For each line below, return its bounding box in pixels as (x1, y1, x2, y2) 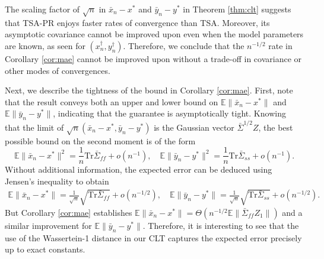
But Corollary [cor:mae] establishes (5, 206, 132, 219)
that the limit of (5, 121, 64, 133)
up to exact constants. (5, 243, 85, 255)
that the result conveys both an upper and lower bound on (5, 95, 218, 108)
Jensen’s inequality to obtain (5, 174, 109, 187)
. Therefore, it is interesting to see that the (142, 219, 299, 232)
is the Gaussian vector (154, 121, 234, 133)
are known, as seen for (5, 39, 85, 51)
